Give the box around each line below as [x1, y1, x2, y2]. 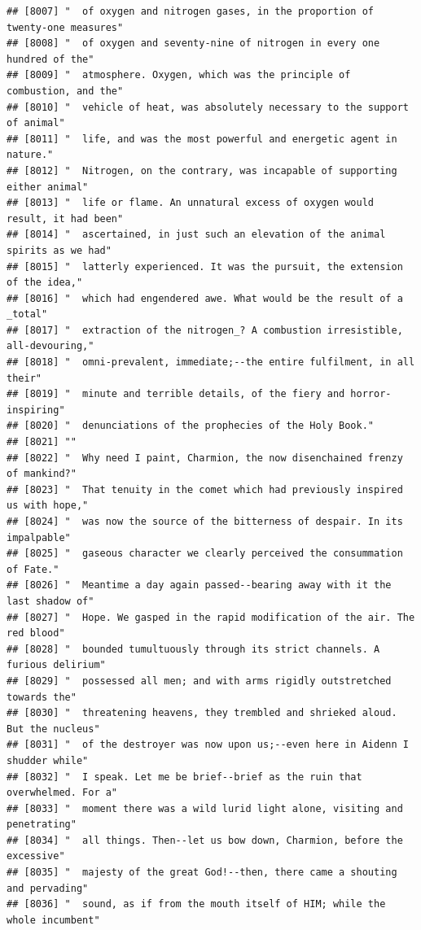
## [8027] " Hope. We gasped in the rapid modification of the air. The [7, 611, 415, 623]
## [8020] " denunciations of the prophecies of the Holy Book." [7, 420, 375, 432]
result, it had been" [7, 212, 124, 225]
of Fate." [7, 563, 59, 575]
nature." [7, 149, 54, 161]
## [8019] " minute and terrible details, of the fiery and [7, 388, 345, 400]
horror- [350, 388, 392, 400]
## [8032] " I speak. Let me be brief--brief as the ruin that [7, 771, 362, 783]
